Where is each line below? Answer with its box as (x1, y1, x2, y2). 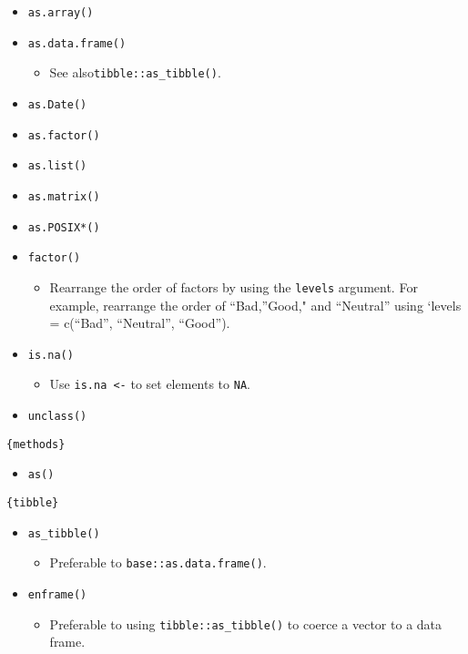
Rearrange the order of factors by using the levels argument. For (49, 277, 418, 296)
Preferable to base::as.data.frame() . (49, 553, 267, 572)
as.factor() (27, 128, 100, 142)
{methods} (6, 437, 66, 451)
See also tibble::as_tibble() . (49, 63, 221, 82)
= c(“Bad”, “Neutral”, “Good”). (49, 313, 230, 332)
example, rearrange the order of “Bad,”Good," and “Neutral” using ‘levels (49, 295, 462, 314)
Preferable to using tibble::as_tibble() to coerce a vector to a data (49, 614, 443, 633)
